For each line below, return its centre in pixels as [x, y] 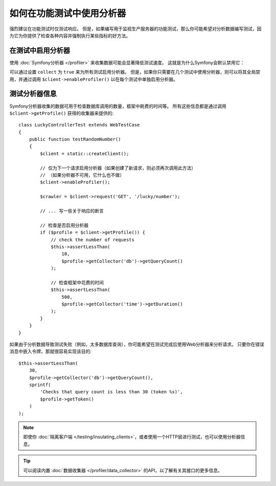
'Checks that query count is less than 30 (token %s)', [112, 392]
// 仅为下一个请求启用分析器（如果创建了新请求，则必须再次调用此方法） [118, 168]
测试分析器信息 [33, 94]
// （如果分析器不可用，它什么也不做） [82, 175]
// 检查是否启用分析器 [64, 225]
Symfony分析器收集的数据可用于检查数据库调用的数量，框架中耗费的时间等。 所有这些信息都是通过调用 [118, 106]
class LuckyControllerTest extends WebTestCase [79, 125]
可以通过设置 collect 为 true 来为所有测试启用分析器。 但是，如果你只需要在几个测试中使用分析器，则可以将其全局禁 [135, 72]
